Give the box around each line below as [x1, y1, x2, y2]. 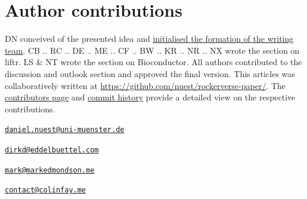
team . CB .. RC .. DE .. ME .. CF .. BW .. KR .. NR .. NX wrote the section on [5, 44, 300, 56]
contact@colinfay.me [5, 186, 86, 195]
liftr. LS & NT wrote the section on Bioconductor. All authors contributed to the [5, 56, 302, 68]
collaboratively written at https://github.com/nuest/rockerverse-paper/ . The [5, 79, 286, 91]
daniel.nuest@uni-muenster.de [5, 125, 125, 134]
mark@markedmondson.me [5, 166, 95, 174]
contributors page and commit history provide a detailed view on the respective [5, 91, 296, 103]
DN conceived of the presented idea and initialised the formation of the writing [5, 32, 294, 45]
